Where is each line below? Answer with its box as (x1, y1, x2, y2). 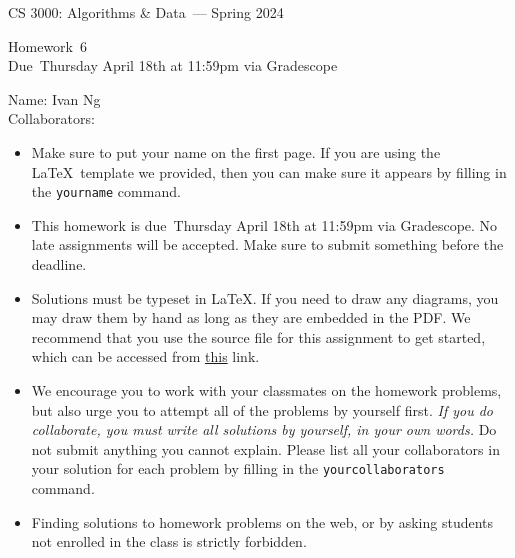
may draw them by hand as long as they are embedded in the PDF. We (31, 307, 471, 328)
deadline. (31, 254, 87, 274)
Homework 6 (8, 35, 87, 56)
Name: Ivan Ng (8, 88, 101, 109)
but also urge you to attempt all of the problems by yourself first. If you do (31, 399, 494, 420)
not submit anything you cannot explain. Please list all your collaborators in (31, 438, 500, 459)
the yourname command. (31, 181, 181, 202)
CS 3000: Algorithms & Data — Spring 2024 (8, 2, 284, 22)
